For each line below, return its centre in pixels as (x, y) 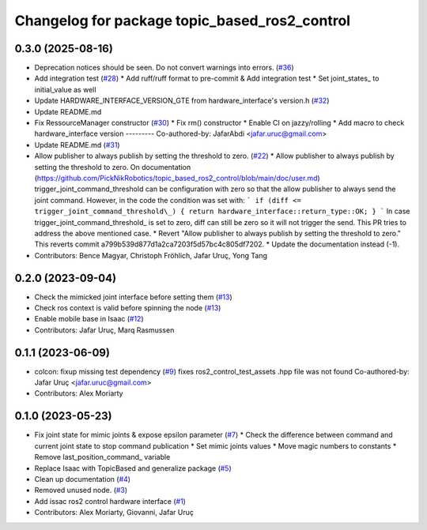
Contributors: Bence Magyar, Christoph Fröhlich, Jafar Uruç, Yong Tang (151, 255)
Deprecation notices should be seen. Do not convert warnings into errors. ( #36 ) (164, 68)
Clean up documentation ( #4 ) (82, 479)
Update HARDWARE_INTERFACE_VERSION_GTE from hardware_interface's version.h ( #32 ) (182, 101)
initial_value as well (65, 89)
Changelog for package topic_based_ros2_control (183, 21)
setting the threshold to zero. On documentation (113, 167)
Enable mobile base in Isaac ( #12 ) (89, 319)
